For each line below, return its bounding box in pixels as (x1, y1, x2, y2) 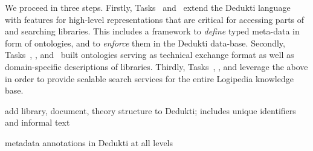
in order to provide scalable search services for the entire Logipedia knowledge (5, 72, 294, 85)
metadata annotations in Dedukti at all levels (5, 136, 173, 149)
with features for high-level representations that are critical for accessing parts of (5, 13, 305, 25)
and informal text (5, 116, 70, 129)
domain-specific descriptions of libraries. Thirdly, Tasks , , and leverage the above (5, 60, 308, 72)
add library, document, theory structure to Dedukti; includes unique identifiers (5, 104, 296, 117)
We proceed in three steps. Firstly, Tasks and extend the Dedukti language (5, 1, 291, 13)
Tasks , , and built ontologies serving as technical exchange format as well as (5, 48, 294, 61)
